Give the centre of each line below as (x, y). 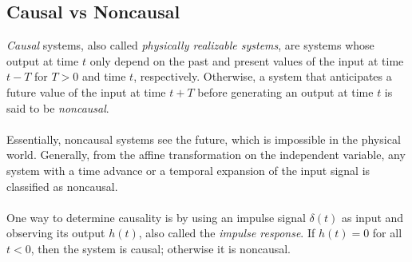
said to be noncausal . (58, 107)
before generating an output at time (285, 91)
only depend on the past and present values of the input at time (247, 60)
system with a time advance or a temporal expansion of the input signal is (188, 170)
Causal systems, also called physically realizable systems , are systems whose (190, 45)
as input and (372, 217)
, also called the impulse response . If (227, 233)
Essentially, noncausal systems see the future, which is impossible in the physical (204, 139)
